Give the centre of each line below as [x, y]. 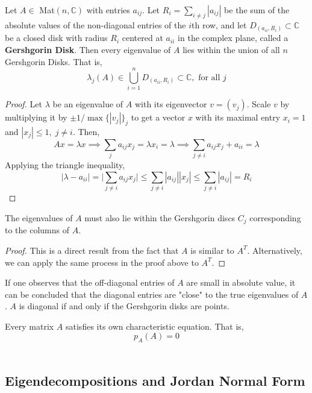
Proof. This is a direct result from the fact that [92, 250]
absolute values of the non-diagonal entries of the [95, 24]
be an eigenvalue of [88, 104]
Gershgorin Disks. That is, [54, 61]
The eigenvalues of [39, 217]
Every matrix [30, 326]
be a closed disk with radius [56, 38]
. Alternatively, [275, 250]
